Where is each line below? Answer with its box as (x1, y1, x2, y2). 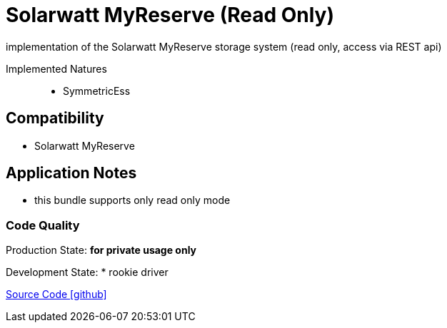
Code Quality (6, 217, 80, 232)
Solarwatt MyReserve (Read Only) (6, 3, 335, 27)
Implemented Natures (6, 62, 107, 75)
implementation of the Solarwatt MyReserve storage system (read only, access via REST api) (6, 40, 442, 53)
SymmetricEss (63, 84, 131, 97)
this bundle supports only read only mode (34, 194, 231, 207)
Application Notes (6, 164, 137, 183)
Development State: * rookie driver (6, 266, 169, 279)
